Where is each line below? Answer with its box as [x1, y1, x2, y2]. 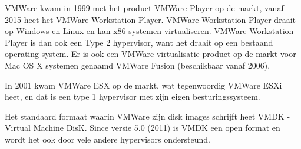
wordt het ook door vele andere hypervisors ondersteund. [5, 133, 210, 145]
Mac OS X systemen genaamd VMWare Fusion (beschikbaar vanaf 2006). [5, 59, 270, 71]
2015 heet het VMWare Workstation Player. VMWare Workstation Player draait [5, 13, 296, 25]
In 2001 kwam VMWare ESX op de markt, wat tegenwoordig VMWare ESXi [5, 79, 282, 91]
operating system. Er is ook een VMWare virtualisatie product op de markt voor [5, 48, 296, 60]
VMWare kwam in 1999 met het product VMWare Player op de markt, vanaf [5, 2, 284, 13]
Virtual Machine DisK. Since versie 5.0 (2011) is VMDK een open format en [5, 121, 280, 134]
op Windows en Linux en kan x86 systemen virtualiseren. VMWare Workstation [5, 25, 294, 37]
